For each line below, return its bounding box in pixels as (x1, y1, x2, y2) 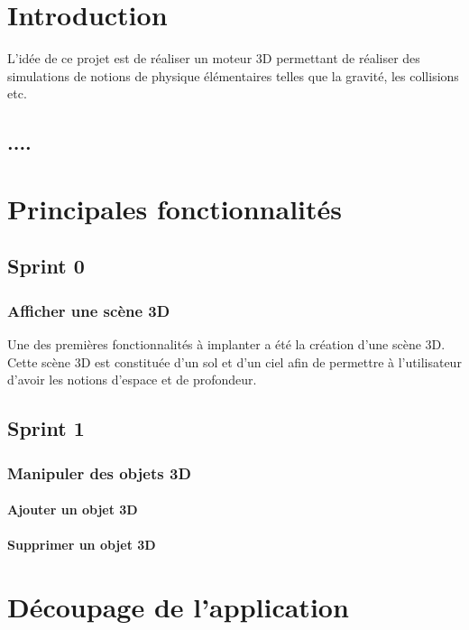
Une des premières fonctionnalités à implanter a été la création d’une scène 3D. (7, 335, 446, 354)
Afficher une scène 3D (7, 299, 170, 321)
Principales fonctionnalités (7, 190, 342, 227)
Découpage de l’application (7, 588, 349, 625)
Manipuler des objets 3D (7, 461, 191, 484)
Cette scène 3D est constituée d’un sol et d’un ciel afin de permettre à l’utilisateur (7, 352, 462, 371)
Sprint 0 (7, 252, 85, 280)
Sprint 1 (7, 414, 85, 442)
